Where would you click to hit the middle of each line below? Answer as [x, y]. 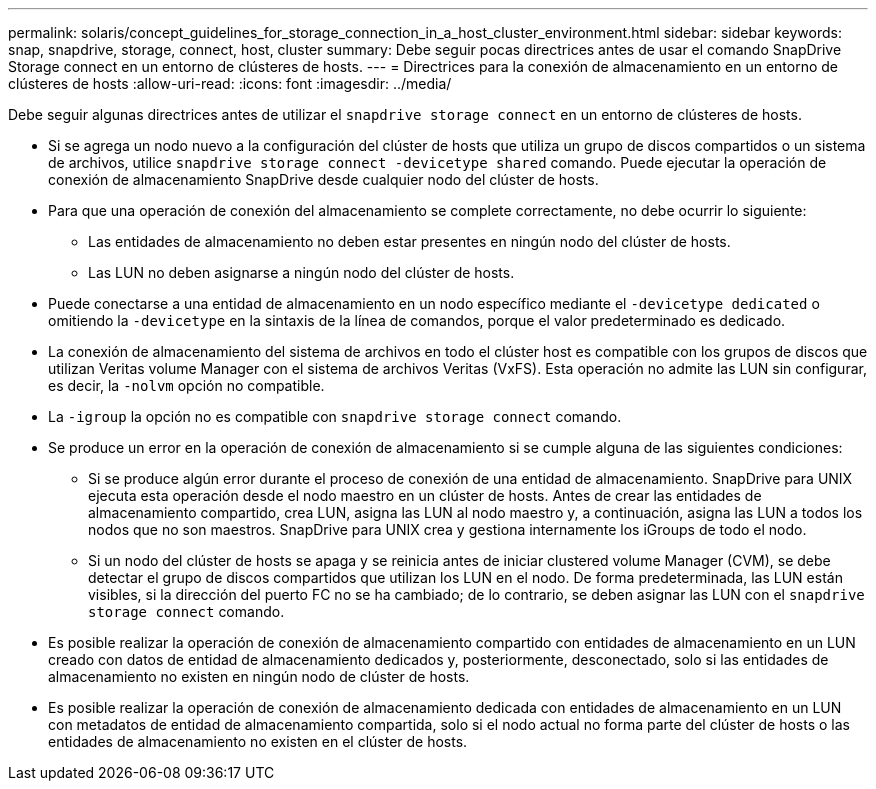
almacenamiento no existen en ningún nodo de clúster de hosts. [259, 676]
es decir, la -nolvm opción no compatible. [186, 385]
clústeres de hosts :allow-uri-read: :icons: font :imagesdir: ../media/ [230, 83]
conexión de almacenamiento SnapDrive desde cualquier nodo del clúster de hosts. [323, 179]
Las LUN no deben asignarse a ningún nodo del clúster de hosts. [301, 272]
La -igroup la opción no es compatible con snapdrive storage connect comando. [335, 416]
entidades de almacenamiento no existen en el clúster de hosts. [258, 741]
